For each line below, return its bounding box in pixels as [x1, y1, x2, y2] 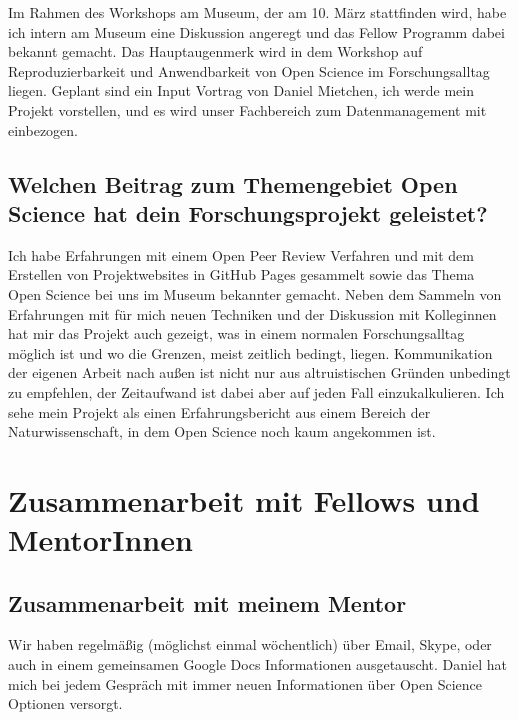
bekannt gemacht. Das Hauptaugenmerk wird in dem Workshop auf [8, 41, 423, 62]
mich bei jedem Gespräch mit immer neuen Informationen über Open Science [8, 673, 482, 694]
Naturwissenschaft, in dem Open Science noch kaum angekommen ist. [8, 421, 436, 442]
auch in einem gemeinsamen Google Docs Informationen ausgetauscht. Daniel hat [8, 654, 507, 675]
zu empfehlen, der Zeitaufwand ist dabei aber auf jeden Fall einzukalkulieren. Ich [8, 381, 505, 402]
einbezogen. [8, 119, 78, 140]
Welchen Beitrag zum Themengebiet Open [8, 168, 458, 199]
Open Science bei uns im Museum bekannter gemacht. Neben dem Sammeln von [8, 283, 502, 304]
